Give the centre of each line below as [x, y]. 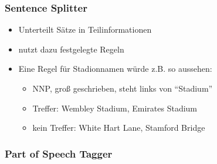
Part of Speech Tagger [59, 153]
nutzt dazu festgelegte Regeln [71, 49]
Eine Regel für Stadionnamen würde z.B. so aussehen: [115, 69]
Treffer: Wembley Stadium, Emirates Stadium [115, 108]
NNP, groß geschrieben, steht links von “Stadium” [123, 88]
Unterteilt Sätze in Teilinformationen [85, 29]
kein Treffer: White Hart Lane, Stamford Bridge [119, 128]
